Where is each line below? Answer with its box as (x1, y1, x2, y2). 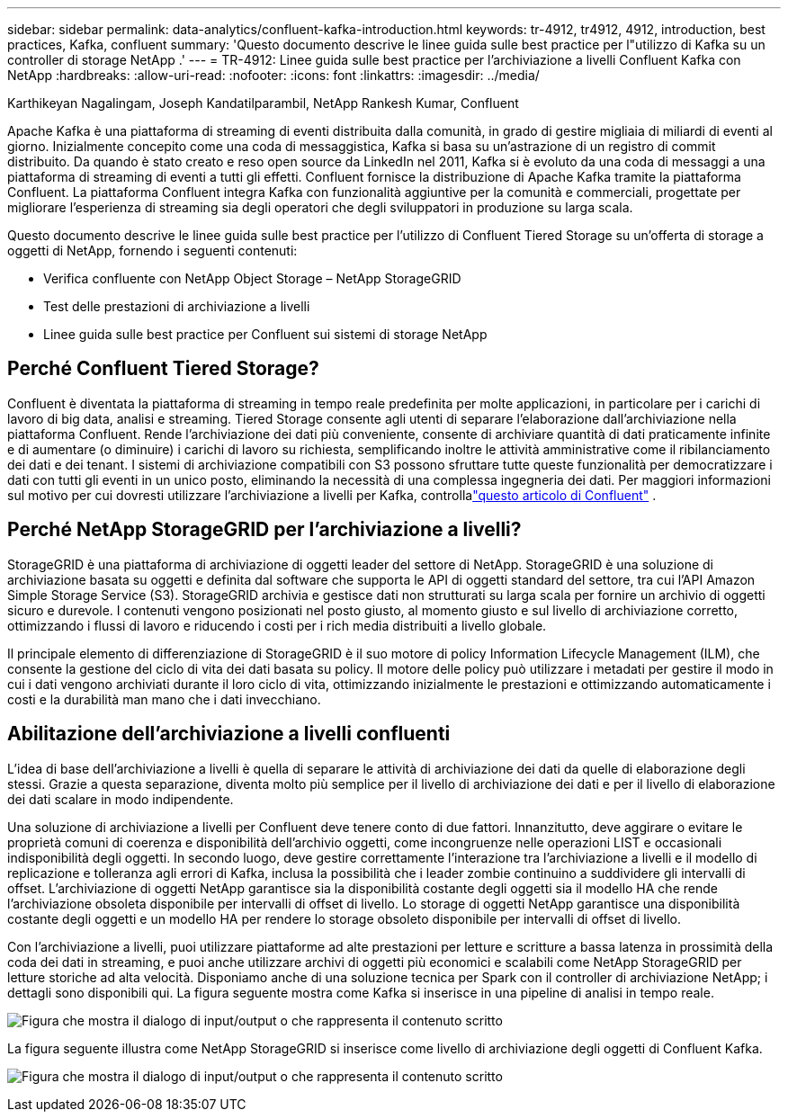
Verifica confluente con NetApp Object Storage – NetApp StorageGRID (43, 271, 461, 286)
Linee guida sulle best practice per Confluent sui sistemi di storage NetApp (43, 327, 488, 342)
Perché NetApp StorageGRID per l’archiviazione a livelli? (7, 518, 522, 542)
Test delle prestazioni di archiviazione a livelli (43, 299, 310, 314)
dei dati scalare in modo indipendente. (7, 791, 234, 807)
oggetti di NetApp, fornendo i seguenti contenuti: (7, 243, 298, 258)
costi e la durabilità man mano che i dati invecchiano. (7, 691, 321, 707)
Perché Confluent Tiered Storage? (7, 357, 319, 380)
